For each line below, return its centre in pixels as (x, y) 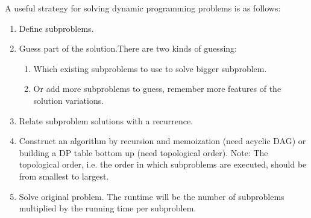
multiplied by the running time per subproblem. (108, 208)
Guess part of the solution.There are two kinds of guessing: (128, 48)
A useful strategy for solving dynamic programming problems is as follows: (143, 8)
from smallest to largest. (64, 176)
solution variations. (69, 100)
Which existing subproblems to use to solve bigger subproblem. (150, 68)
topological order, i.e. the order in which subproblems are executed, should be (163, 164)
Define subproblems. (56, 28)
